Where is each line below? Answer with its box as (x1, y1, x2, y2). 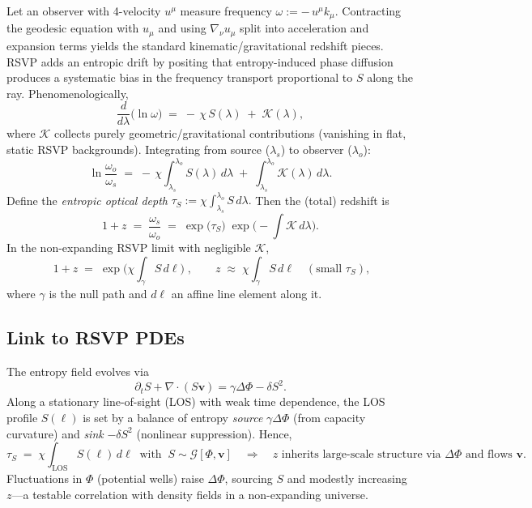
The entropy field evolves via (6, 363, 149, 380)
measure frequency (180, 2, 272, 19)
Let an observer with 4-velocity (6, 2, 161, 19)
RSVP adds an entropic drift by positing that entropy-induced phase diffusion (6, 53, 394, 70)
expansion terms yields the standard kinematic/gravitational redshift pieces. (6, 36, 384, 53)
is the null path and (49, 285, 147, 302)
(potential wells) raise (96, 469, 204, 486)
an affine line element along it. (171, 285, 322, 302)
